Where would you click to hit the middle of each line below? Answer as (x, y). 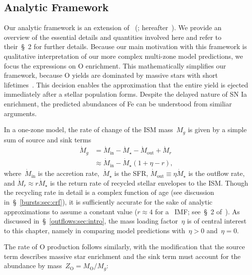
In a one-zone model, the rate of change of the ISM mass (89, 129)
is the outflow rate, (216, 173)
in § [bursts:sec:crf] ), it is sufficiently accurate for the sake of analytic (108, 201)
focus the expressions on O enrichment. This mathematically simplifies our (115, 65)
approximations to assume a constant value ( (71, 211)
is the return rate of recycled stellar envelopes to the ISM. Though (149, 182)
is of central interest (217, 221)
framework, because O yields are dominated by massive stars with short (111, 75)
